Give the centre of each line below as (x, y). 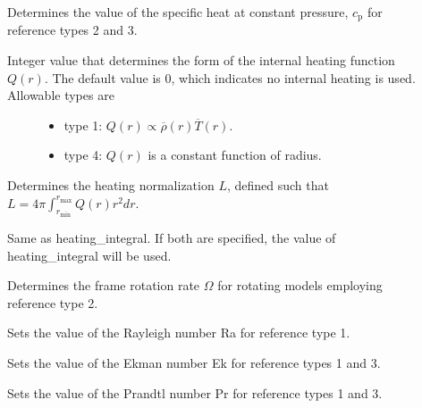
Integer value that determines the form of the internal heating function (201, 60)
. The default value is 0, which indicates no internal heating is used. (230, 77)
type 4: (83, 155)
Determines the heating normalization (111, 185)
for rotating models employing (300, 285)
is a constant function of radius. (235, 155)
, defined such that (278, 185)
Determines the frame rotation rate (104, 285)
